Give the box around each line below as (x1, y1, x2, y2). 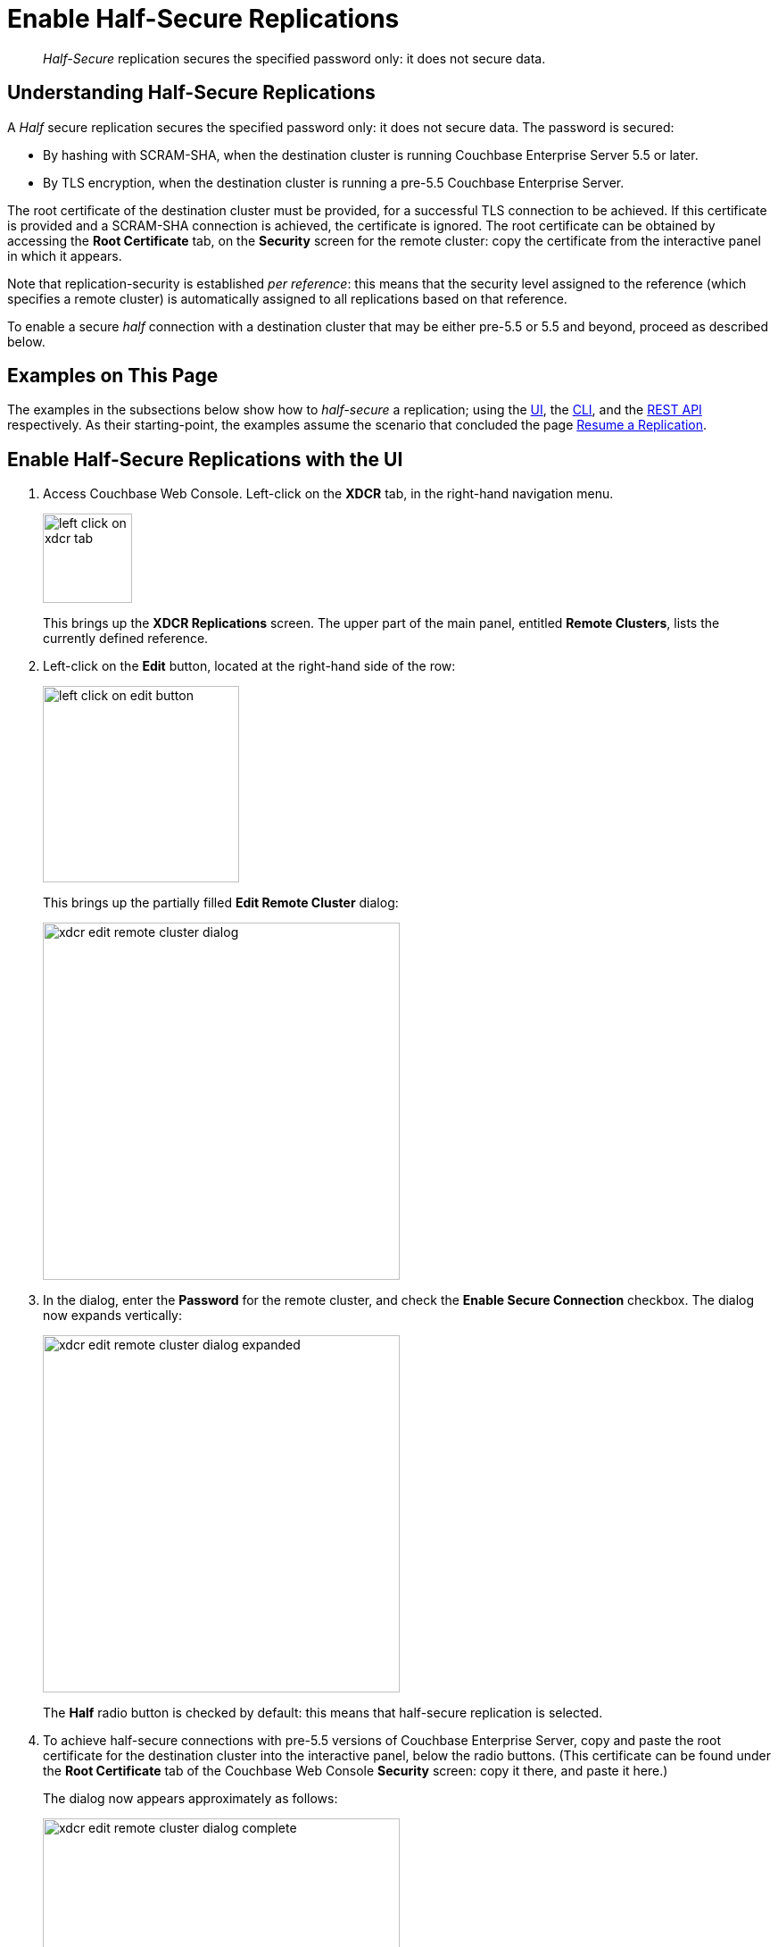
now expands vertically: (43, 1308, 183, 1324)
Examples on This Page (7, 364, 219, 388)
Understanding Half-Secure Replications (7, 81, 376, 104)
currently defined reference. (43, 631, 209, 647)
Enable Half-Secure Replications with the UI (7, 447, 403, 471)
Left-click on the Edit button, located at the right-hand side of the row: (43, 658, 456, 674)
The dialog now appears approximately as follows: (43, 1791, 338, 1807)
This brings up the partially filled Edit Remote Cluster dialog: (43, 895, 399, 911)
